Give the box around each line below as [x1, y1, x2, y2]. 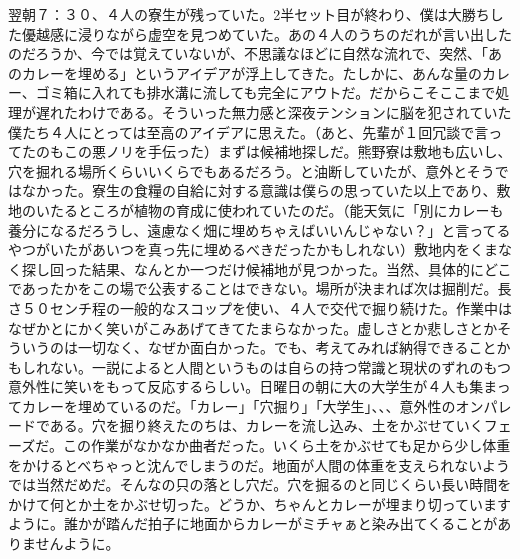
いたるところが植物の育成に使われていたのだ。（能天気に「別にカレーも [35, 199, 504, 220]
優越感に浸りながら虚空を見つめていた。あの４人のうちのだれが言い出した [21, 23, 512, 44]
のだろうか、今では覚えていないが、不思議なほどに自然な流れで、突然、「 [8, 43, 488, 64]
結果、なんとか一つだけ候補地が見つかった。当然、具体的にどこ [91, 258, 512, 279]
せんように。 [35, 533, 120, 554]
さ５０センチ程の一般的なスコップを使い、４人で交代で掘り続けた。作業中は [8, 297, 512, 318]
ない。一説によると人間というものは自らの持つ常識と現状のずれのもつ [49, 356, 512, 377]
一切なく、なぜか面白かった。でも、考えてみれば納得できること [77, 337, 497, 358]
